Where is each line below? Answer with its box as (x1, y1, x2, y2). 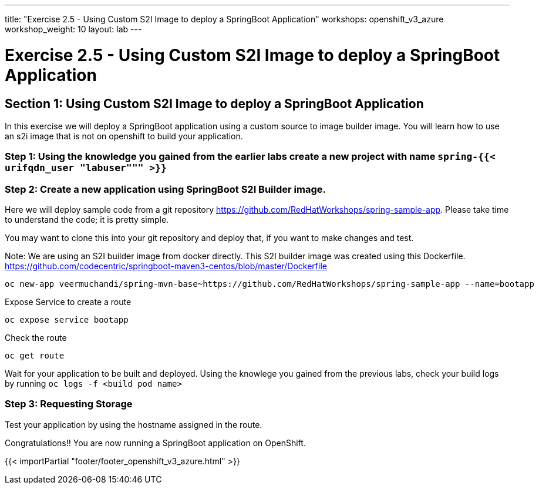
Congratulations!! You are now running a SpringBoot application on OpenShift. (5, 437, 306, 448)
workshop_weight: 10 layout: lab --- (5, 24, 142, 34)
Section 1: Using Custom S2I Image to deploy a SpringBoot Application (5, 96, 424, 111)
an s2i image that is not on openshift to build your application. (5, 130, 243, 141)
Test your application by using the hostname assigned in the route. (5, 419, 262, 430)
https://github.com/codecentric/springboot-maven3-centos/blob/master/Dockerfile (5, 261, 327, 272)
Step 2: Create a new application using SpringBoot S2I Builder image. (5, 183, 326, 195)
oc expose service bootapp (5, 315, 129, 325)
